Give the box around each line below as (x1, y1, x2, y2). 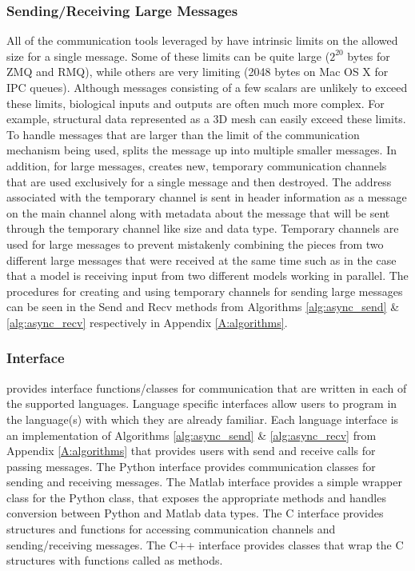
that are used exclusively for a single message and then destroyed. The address (6, 173, 392, 190)
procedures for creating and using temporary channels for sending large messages (6, 282, 403, 299)
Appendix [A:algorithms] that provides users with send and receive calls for (6, 442, 376, 459)
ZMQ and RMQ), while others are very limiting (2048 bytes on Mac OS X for (6, 63, 389, 80)
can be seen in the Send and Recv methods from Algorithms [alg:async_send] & (6, 298, 400, 315)
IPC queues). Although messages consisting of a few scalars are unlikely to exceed (6, 79, 408, 95)
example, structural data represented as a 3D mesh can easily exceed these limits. (6, 110, 406, 127)
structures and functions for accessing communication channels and (6, 521, 336, 537)
